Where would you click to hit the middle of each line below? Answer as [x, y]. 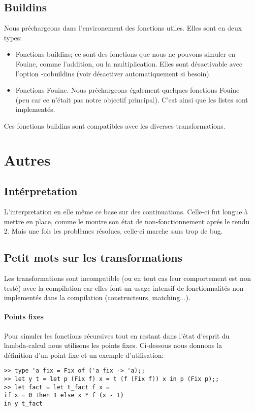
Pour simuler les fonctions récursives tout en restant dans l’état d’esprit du [117, 335]
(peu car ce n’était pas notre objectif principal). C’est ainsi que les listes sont [132, 99]
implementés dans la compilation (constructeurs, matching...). [97, 297]
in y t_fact [23, 404]
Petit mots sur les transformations [93, 257]
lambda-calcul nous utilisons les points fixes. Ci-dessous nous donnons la [113, 345]
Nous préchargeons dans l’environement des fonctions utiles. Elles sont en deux [123, 28]
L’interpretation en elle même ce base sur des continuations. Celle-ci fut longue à [126, 212]
